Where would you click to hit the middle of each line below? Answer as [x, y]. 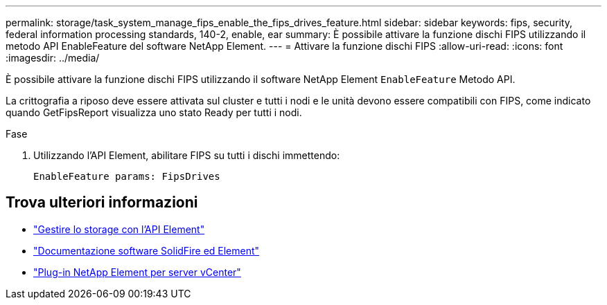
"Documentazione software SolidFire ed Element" [147, 250]
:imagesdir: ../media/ [53, 58]
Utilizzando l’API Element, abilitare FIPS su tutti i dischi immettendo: [187, 155]
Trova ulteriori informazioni [102, 203]
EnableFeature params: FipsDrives [127, 176]
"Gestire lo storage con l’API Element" [119, 229]
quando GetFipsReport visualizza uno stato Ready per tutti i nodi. [154, 112]
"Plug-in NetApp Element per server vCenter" [137, 272]
